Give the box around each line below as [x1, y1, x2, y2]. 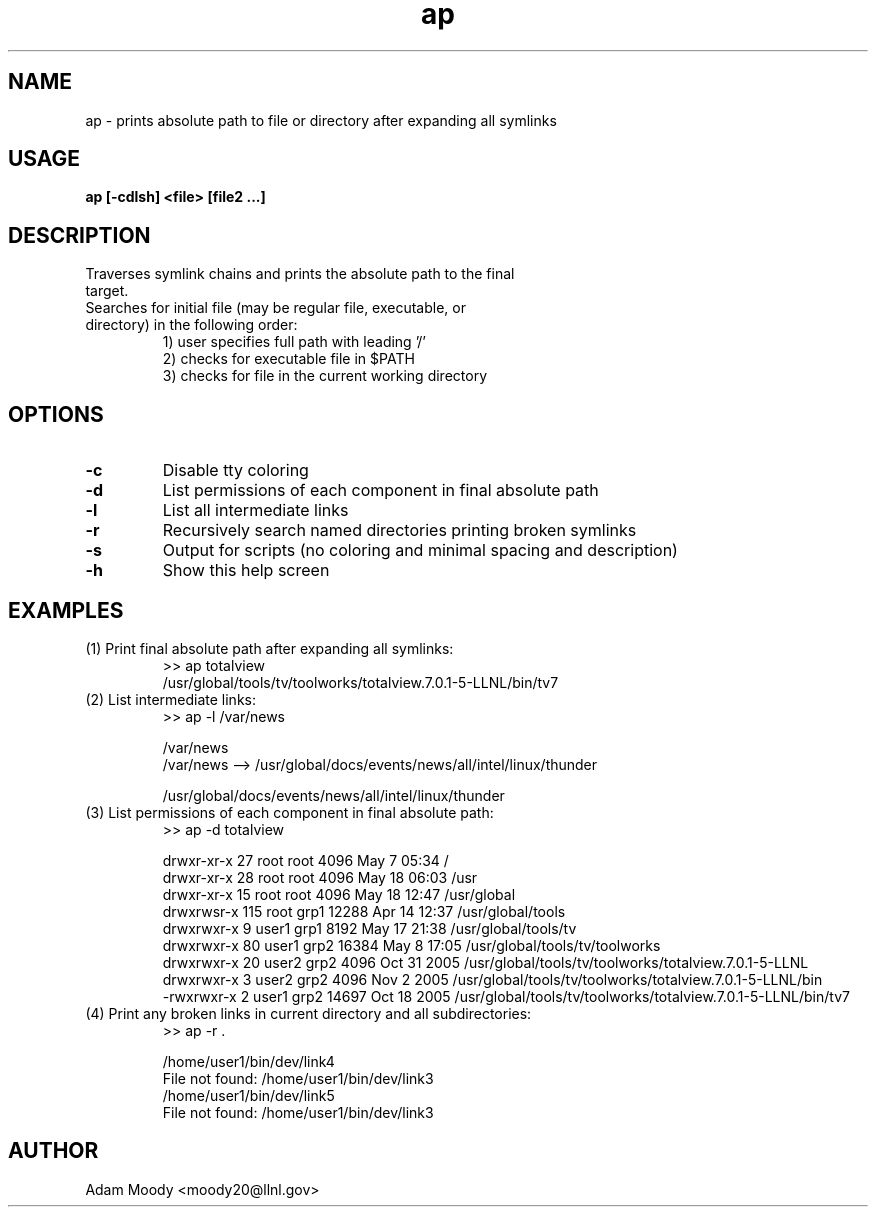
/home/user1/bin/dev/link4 [162, 1052, 335, 1070]
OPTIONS [8, 401, 104, 427]
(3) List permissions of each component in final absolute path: [85, 803, 494, 821]
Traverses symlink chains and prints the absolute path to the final [85, 265, 515, 283]
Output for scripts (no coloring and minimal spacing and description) [162, 540, 678, 561]
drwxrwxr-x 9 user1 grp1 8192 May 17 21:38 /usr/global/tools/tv [162, 919, 577, 937]
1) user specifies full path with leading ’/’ [162, 333, 427, 351]
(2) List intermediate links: [85, 690, 257, 708]
